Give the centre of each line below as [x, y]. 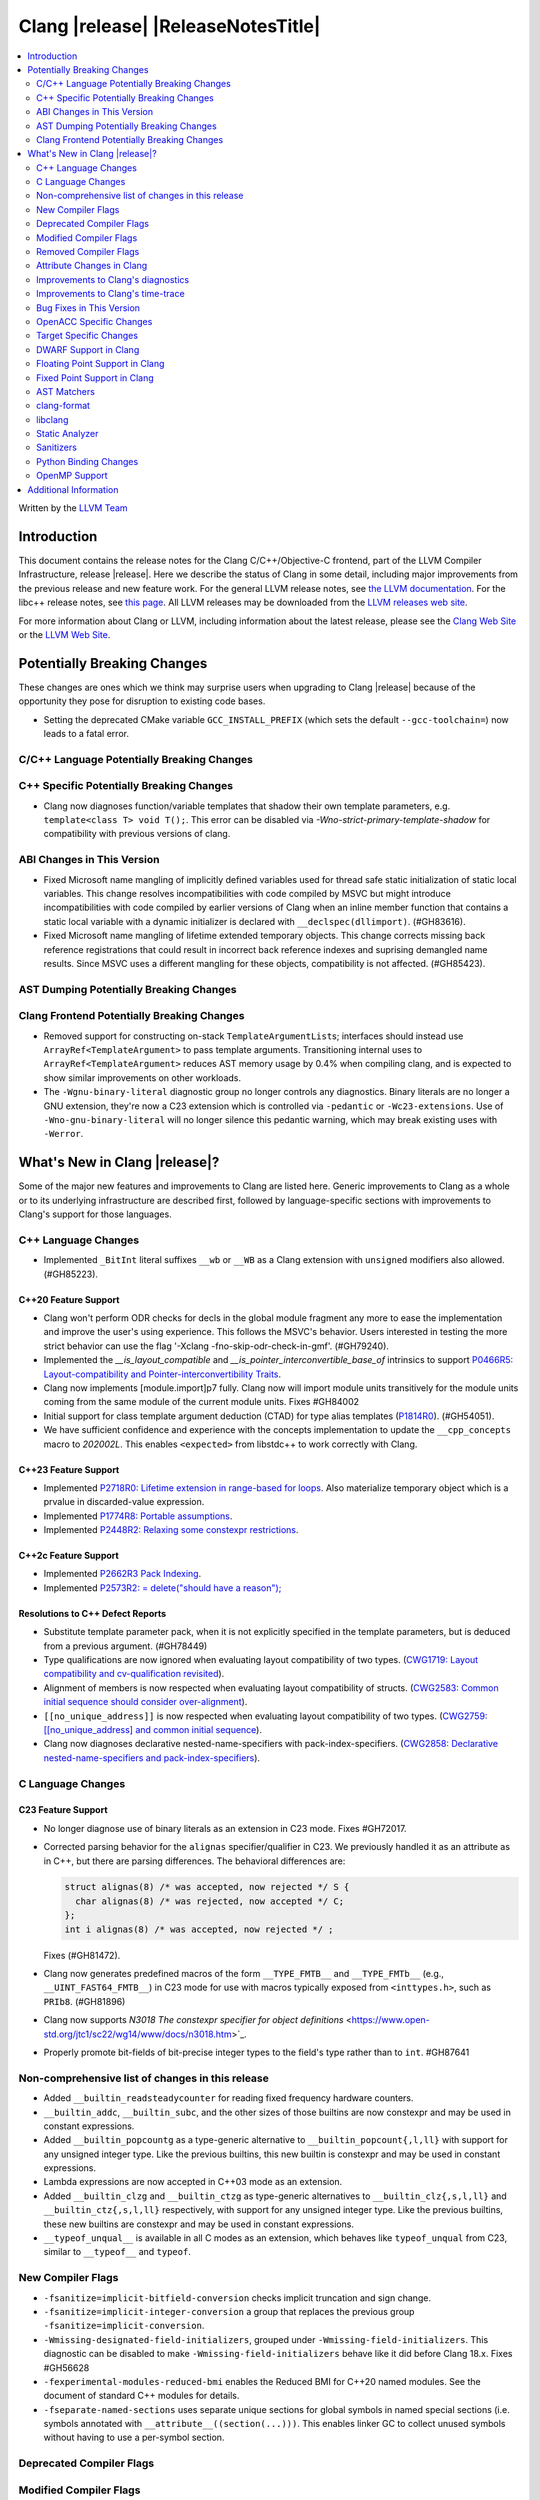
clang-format [63, 406]
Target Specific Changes [87, 336]
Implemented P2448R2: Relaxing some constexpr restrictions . [171, 1530]
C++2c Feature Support [68, 1556]
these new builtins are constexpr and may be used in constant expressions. [199, 2224]
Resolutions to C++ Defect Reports [92, 1613]
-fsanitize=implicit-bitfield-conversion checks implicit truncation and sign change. [237, 2297]
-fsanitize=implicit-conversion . [124, 2326]
